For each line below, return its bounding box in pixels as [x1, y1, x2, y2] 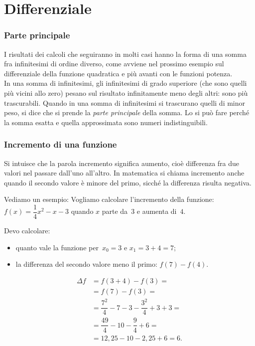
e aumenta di [136, 206, 177, 216]
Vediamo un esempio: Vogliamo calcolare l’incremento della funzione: [4, 194, 214, 204]
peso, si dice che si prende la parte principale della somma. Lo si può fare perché [4, 107, 250, 118]
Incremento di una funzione [4, 138, 117, 151]
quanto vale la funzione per [15, 242, 99, 252]
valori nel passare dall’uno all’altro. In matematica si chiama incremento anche [4, 168, 245, 178]
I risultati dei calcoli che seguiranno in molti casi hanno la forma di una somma [4, 48, 247, 59]
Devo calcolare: [4, 225, 50, 235]
